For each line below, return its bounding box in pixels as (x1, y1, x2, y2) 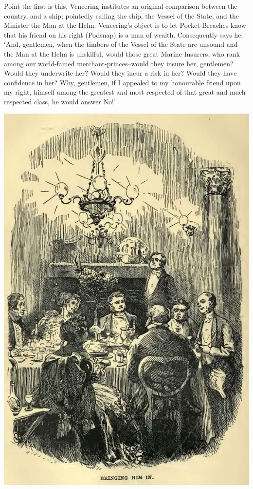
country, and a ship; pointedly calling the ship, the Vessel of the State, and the (4, 10, 239, 20)
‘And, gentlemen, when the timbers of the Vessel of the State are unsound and (4, 39, 238, 49)
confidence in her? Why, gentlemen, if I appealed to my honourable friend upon (4, 77, 241, 87)
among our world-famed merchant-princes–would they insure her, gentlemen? (4, 58, 234, 68)
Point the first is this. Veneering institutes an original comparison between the (4, 1, 237, 11)
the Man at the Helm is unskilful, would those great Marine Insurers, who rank (4, 48, 240, 59)
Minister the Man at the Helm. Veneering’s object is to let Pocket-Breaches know (4, 20, 246, 30)
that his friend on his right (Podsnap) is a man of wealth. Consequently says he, (4, 29, 243, 39)
